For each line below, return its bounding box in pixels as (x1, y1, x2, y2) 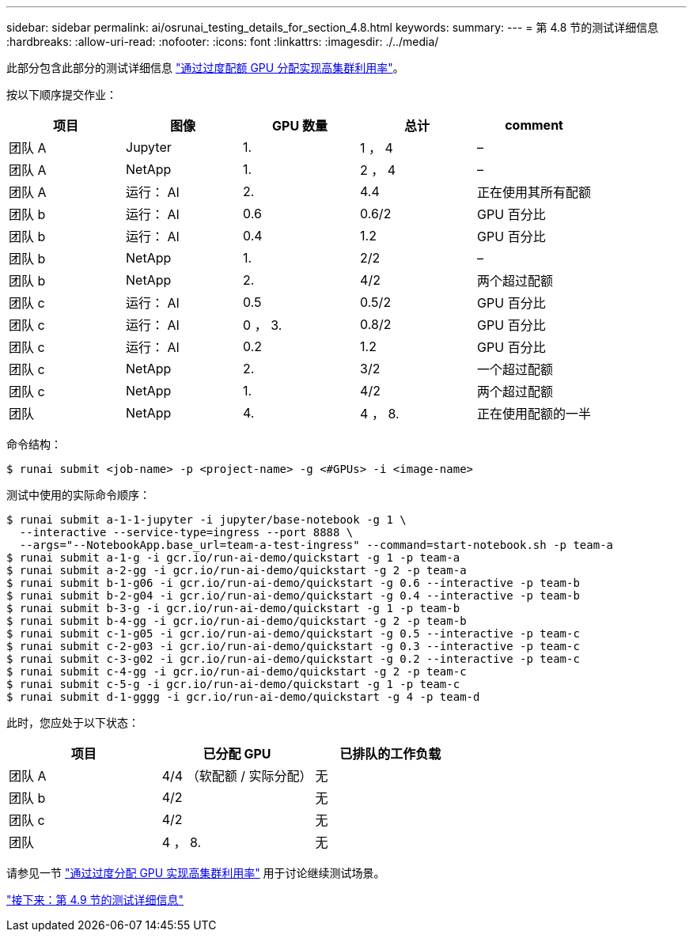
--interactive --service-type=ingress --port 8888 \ (19, 526, 354, 539)
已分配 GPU (203, 746, 271, 762)
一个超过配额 (477, 361, 554, 377)
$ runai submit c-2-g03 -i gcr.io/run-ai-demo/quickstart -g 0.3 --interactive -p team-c (6, 640, 580, 652)
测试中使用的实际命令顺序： (6, 488, 150, 501)
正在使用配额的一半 (477, 406, 592, 422)
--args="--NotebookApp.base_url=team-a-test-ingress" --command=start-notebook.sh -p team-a (19, 539, 614, 551)
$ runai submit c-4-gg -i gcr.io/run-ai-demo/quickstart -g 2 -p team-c (6, 665, 467, 678)
